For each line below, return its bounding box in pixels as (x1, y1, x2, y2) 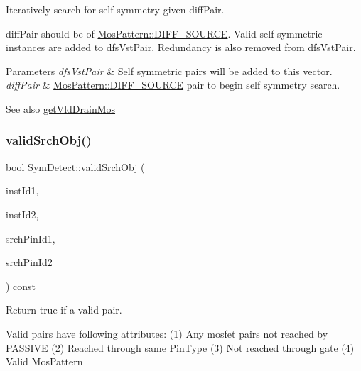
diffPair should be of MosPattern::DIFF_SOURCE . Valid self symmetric (6, 26, 323, 40)
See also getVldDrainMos (6, 101, 116, 116)
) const (6, 278, 36, 293)
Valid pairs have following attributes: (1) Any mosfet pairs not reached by (6, 326, 328, 340)
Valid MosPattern (6, 354, 83, 369)
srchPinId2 (6, 255, 53, 270)
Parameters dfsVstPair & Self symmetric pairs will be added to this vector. (6, 63, 333, 78)
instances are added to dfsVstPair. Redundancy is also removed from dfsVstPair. (6, 40, 356, 55)
